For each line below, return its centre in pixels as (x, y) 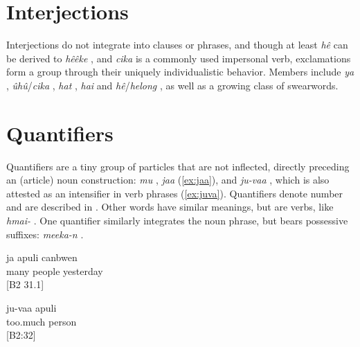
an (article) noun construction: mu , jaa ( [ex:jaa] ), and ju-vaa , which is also (168, 180)
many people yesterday (55, 270)
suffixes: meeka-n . (45, 234)
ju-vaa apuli (31, 307)
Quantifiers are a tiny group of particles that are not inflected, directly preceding (178, 166)
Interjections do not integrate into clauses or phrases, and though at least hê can (177, 45)
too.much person (42, 321)
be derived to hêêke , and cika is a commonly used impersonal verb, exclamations (179, 58)
